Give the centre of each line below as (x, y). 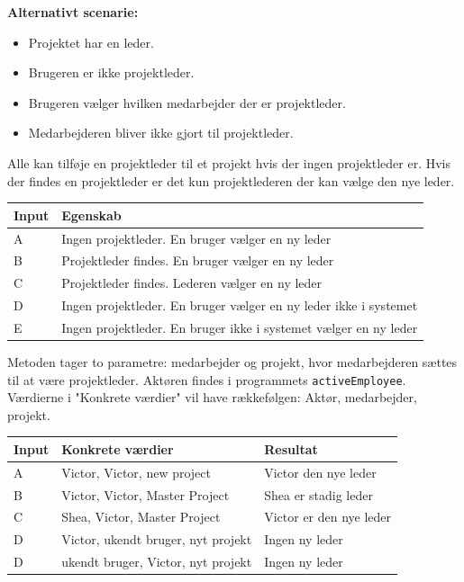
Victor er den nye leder (328, 517)
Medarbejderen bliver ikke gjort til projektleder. (161, 133)
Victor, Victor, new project (136, 472)
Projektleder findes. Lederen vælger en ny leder (192, 283)
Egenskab (91, 215)
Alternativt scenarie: (73, 12)
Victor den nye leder (320, 472)
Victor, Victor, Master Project (146, 494)
